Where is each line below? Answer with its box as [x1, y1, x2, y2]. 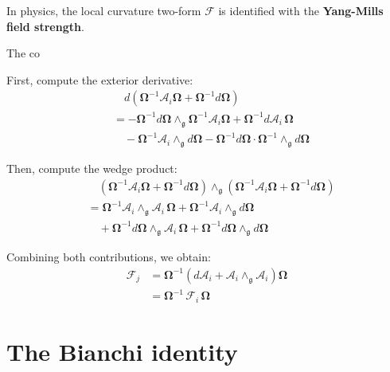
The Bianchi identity [6, 335, 238, 368]
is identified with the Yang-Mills [218, 2, 384, 18]
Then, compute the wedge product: [6, 160, 177, 177]
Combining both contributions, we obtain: [6, 249, 211, 265]
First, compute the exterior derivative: [6, 71, 193, 88]
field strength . [6, 18, 84, 34]
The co [6, 45, 40, 61]
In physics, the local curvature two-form [6, 2, 201, 18]
